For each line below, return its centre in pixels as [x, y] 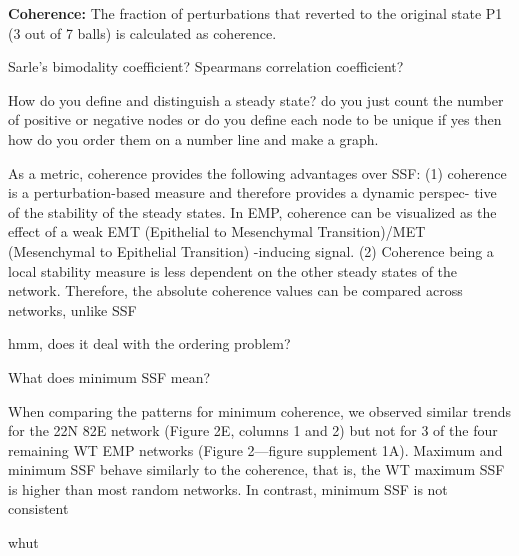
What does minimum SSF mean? [109, 376]
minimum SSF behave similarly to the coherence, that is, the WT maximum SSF [256, 469]
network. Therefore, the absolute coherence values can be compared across [235, 290]
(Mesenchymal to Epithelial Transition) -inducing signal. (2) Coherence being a [251, 250]
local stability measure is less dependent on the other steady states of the [233, 270]
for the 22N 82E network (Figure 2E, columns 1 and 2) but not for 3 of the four [253, 430]
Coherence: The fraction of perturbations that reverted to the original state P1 [255, 13]
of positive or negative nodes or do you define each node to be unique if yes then [255, 119]
